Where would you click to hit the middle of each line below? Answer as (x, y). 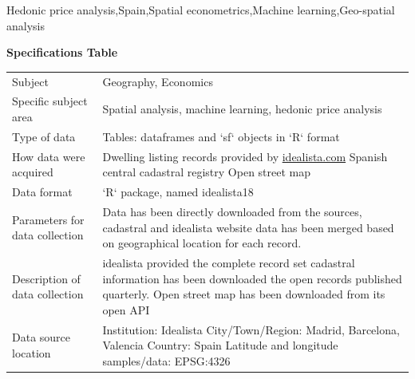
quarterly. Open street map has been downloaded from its (244, 294)
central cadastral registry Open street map (207, 172)
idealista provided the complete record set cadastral (229, 262)
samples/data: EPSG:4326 (166, 360)
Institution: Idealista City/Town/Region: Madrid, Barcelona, (251, 329)
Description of (46, 278)
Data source (41, 337)
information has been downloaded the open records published (252, 278)
